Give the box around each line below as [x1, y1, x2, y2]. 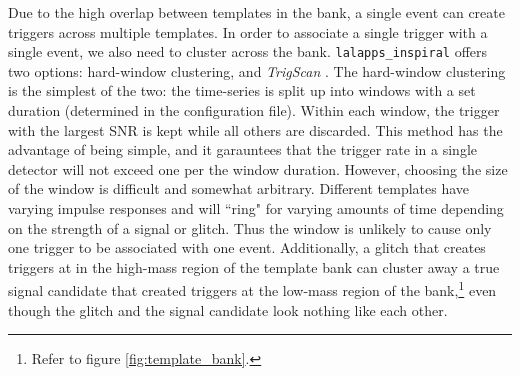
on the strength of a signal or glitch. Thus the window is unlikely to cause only [8, 217, 492, 238]
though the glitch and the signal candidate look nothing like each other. [8, 299, 448, 320]
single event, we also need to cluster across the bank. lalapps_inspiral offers [8, 41, 488, 62]
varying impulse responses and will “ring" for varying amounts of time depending [8, 198, 504, 218]
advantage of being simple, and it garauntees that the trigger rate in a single [8, 139, 477, 160]
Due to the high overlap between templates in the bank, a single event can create [8, 2, 505, 22]
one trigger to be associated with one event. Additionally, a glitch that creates [8, 237, 486, 258]
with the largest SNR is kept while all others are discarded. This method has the [8, 119, 503, 140]
